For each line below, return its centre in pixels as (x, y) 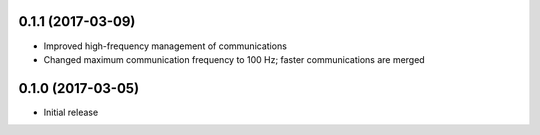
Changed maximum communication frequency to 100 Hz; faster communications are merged (234, 59)
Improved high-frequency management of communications (165, 46)
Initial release (71, 112)
